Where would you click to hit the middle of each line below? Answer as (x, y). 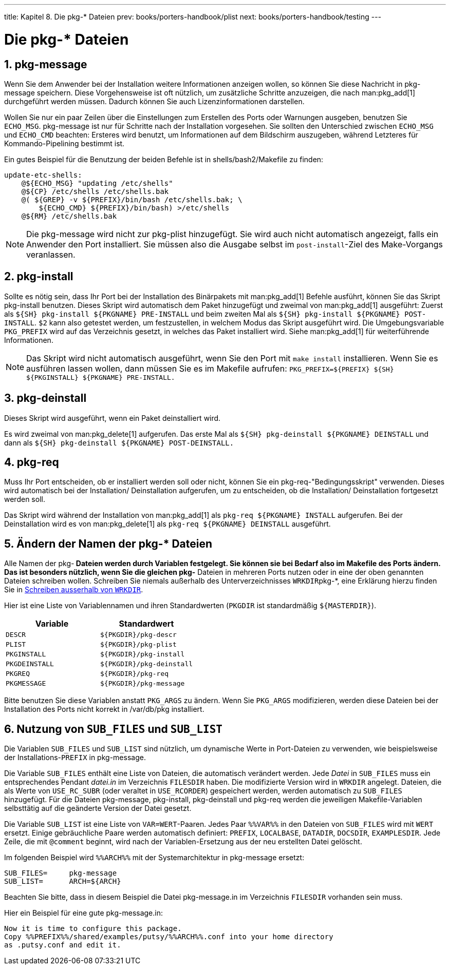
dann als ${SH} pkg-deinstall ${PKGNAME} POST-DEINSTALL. (119, 442)
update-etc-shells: (43, 175)
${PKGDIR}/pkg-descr (138, 635)
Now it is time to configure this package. (93, 929)
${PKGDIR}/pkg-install (143, 654)
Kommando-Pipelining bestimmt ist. (64, 143)
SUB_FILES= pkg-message (61, 873)
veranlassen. (51, 254)
